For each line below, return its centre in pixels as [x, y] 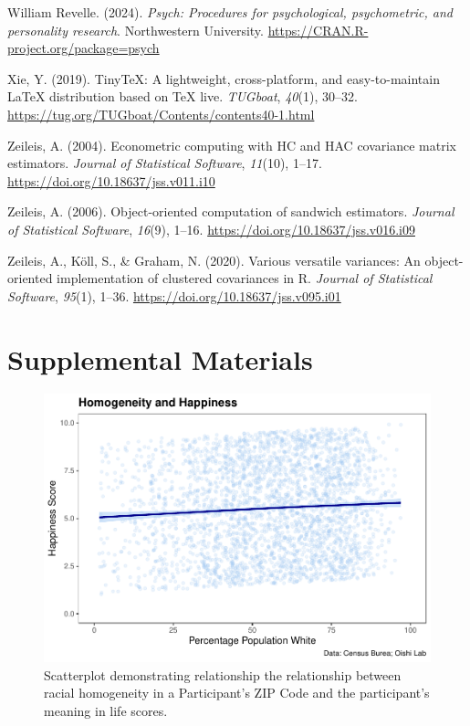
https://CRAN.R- [318, 30]
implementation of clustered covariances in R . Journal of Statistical [245, 278]
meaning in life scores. [106, 710]
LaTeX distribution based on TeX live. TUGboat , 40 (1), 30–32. [183, 96]
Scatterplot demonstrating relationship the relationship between [223, 674]
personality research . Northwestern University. [136, 30]
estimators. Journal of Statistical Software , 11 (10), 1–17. [165, 163]
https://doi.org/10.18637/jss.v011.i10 [111, 180]
